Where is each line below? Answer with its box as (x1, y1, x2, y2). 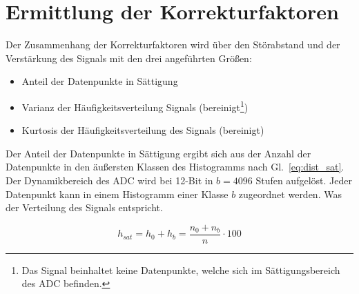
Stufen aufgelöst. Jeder (255, 173, 352, 187)
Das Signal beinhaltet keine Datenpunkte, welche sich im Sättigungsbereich (21, 262, 340, 277)
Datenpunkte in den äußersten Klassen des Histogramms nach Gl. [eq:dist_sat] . (6, 159, 345, 174)
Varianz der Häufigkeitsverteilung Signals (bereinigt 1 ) (21, 97, 249, 114)
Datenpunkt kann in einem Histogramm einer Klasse (6, 186, 229, 201)
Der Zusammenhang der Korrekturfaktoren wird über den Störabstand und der (6, 37, 340, 52)
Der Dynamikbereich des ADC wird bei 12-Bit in (6, 173, 213, 187)
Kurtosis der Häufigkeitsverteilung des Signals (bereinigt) (21, 123, 264, 137)
